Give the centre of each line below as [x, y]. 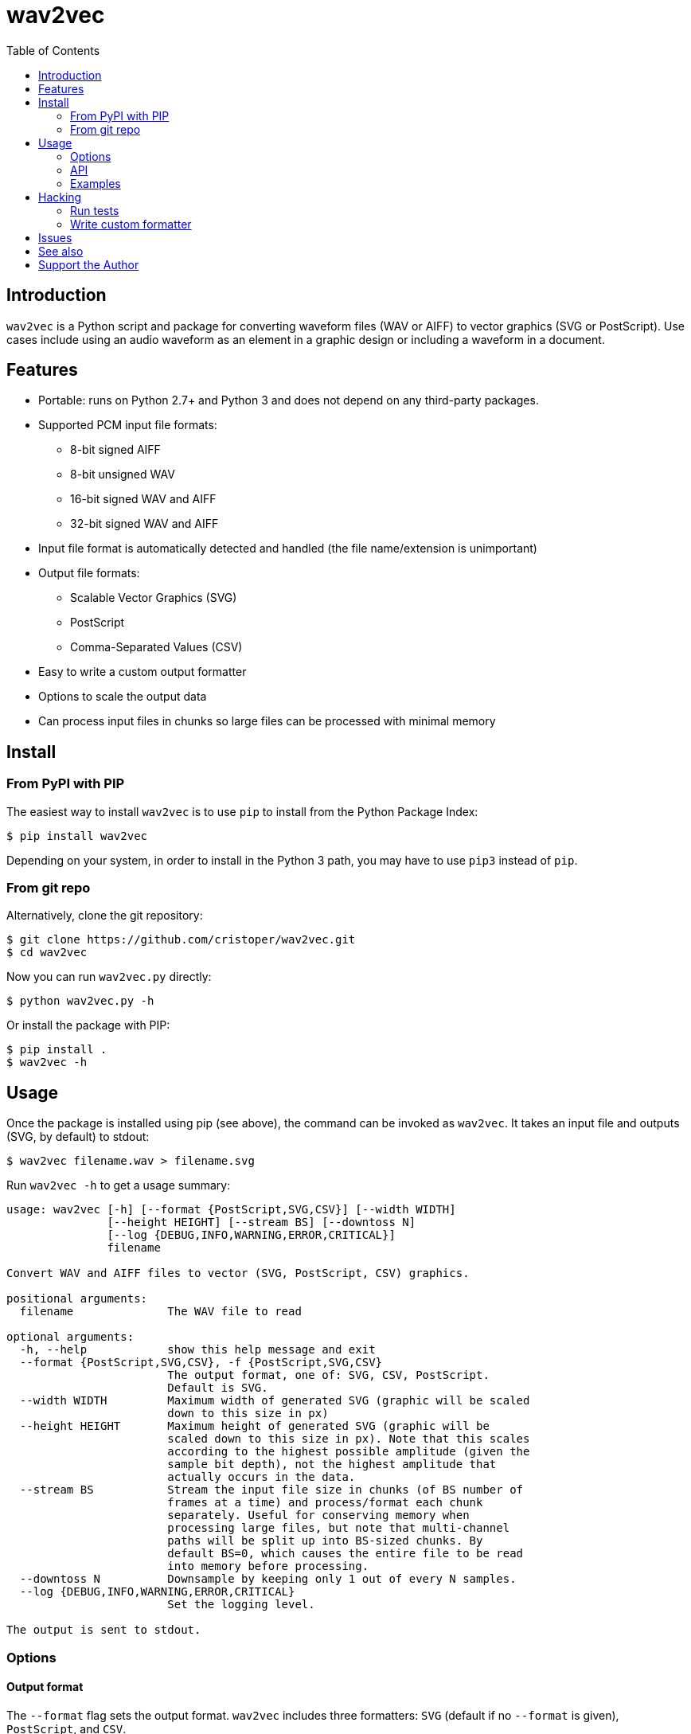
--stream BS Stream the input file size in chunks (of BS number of [271, 1490]
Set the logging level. [241, 1605]
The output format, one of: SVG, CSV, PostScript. [328, 1375]
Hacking [60, 197]
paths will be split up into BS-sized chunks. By [325, 1541]
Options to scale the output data [123, 697]
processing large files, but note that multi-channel [339, 1528]
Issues [55, 237]
